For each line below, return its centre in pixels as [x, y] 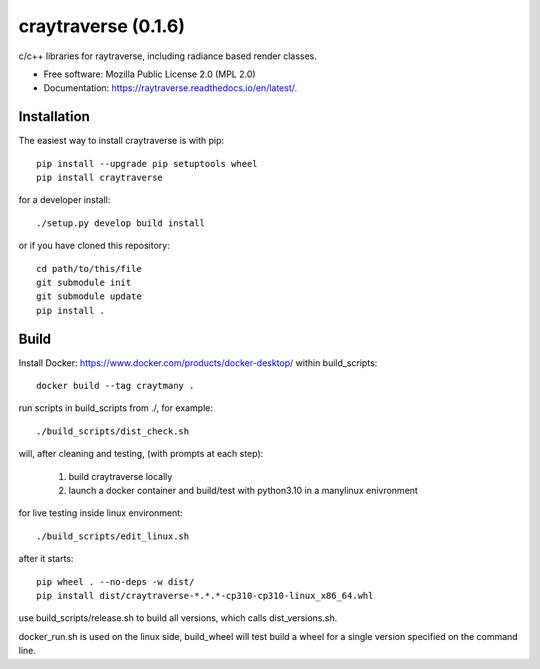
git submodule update [89, 296]
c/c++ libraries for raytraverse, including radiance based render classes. [167, 56]
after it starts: [46, 559]
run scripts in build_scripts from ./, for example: [116, 408]
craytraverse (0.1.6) [101, 26]
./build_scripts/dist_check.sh [113, 431]
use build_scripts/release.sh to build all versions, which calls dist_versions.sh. [178, 618]
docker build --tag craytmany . [115, 386]
